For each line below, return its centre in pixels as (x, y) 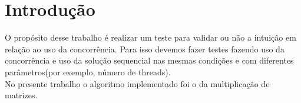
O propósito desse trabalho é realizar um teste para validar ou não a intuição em (150, 37)
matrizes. (21, 95)
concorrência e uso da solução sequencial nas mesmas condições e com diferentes (149, 60)
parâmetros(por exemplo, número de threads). (88, 72)
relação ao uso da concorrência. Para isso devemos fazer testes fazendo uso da (145, 49)
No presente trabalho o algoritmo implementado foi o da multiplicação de (137, 83)
